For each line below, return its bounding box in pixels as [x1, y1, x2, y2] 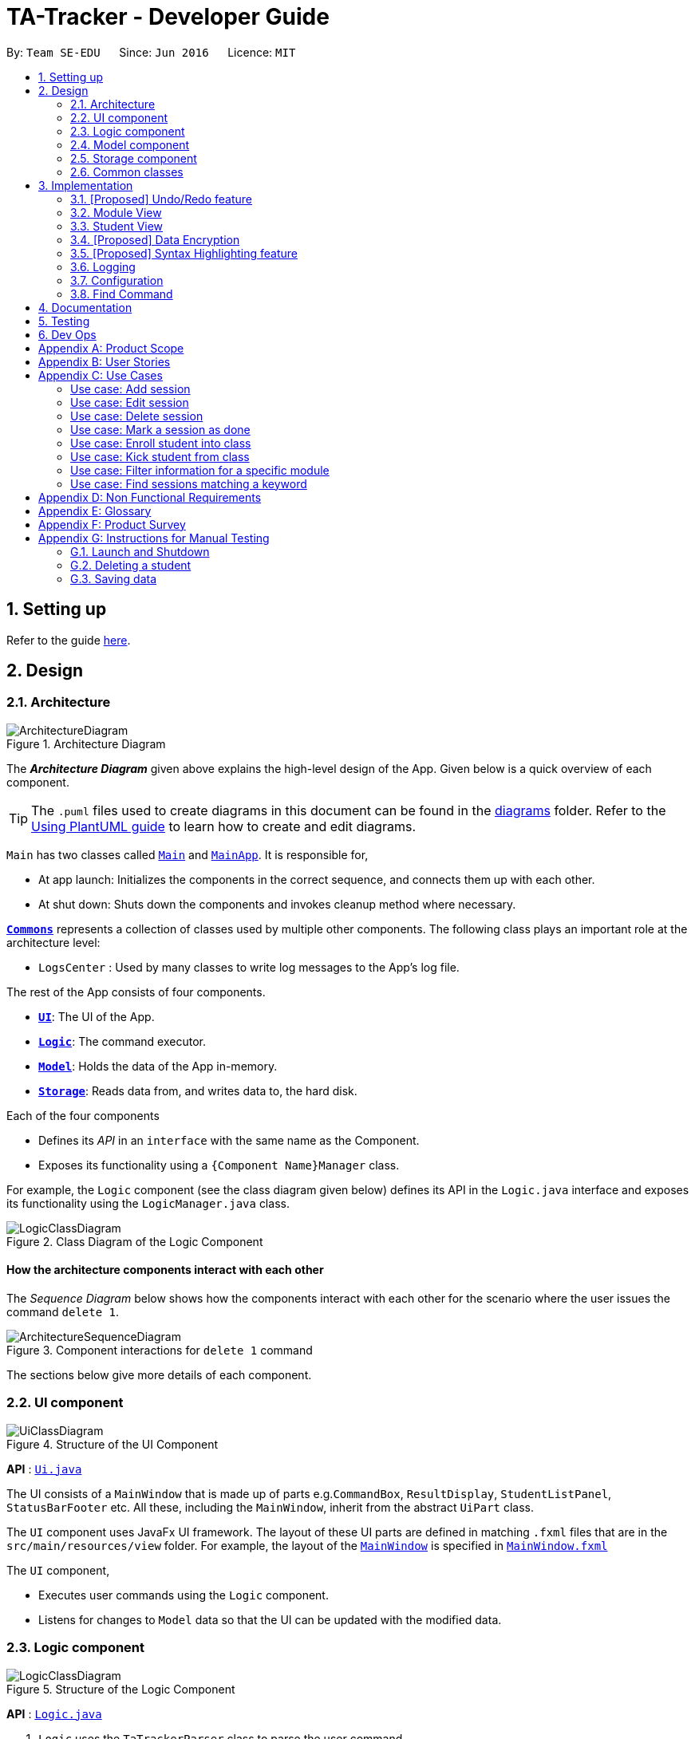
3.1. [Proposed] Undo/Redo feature [70, 191, 252, 206]
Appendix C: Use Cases [38, 368, 163, 382]
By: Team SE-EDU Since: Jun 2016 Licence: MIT [6, 45, 296, 59]
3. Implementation [38, 178, 133, 192]
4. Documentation [38, 300, 132, 314]
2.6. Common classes [70, 164, 184, 179]
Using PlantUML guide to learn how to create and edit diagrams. [31, 818, 416, 834]
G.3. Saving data [70, 571, 157, 586]
